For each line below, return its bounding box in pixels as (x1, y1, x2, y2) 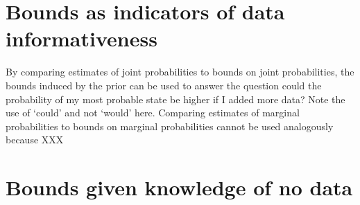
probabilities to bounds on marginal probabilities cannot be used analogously (6, 118, 334, 133)
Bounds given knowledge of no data (6, 173, 353, 202)
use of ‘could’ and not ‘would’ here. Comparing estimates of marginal (6, 105, 300, 120)
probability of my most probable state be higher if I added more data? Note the (6, 91, 345, 106)
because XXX (6, 132, 64, 147)
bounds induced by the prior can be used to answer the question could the (6, 78, 322, 92)
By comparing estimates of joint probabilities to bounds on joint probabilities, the (6, 64, 354, 79)
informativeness (6, 24, 157, 53)
